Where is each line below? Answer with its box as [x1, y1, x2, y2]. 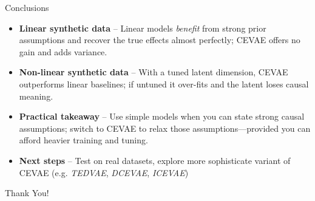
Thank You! [5, 186, 49, 199]
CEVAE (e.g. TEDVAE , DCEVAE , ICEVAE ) [19, 166, 189, 179]
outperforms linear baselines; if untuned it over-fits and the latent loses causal [19, 77, 309, 90]
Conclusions [5, 1, 49, 13]
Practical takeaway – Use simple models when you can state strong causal [19, 110, 305, 123]
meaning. [19, 89, 53, 102]
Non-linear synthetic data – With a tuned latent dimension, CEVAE [19, 66, 288, 78]
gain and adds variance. [19, 45, 107, 58]
